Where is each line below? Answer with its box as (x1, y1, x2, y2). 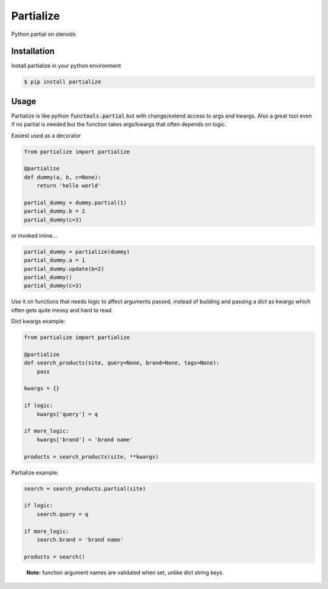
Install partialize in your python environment (11, 62, 121, 69)
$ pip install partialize (24, 78, 101, 85)
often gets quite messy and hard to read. (11, 306, 114, 313)
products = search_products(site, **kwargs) (24, 453, 159, 460)
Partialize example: (11, 469, 59, 476)
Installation (11, 46, 55, 57)
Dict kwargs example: (11, 318, 66, 325)
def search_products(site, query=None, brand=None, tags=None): (24, 360, 220, 366)
